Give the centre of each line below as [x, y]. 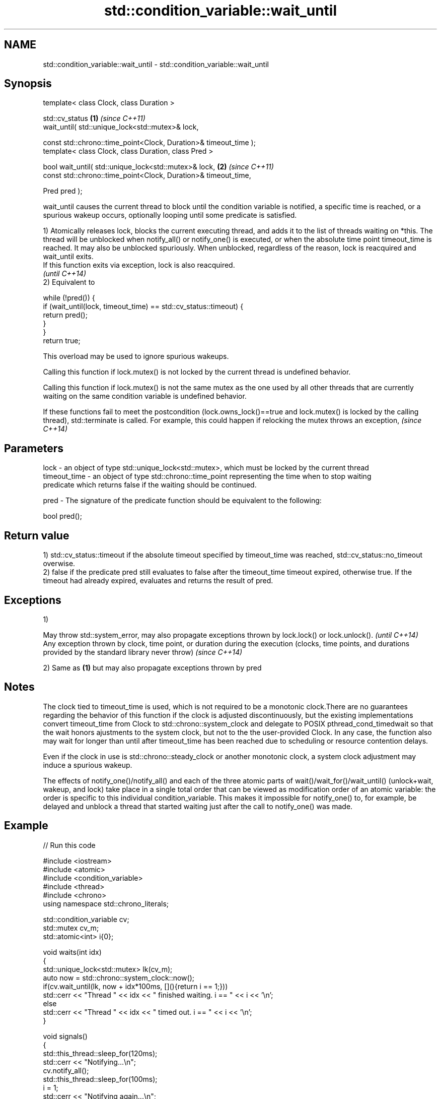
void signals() [65, 1036]
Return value [37, 535]
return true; [62, 341]
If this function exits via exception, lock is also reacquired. [139, 265]
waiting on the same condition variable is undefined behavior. [145, 396]
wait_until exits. [68, 257]
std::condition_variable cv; [86, 919]
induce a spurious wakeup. [88, 765]
